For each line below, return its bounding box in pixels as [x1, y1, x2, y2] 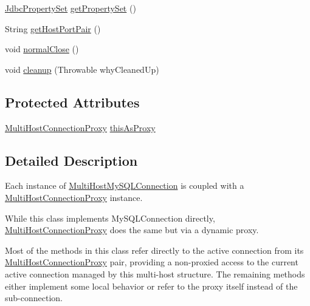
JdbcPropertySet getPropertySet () [5, 2, 136, 14]
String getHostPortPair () [5, 22, 101, 35]
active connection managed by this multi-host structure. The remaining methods [5, 267, 305, 280]
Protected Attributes [5, 92, 140, 111]
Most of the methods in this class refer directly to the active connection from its [5, 243, 304, 256]
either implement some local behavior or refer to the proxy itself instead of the [5, 279, 298, 292]
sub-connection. [5, 291, 63, 304]
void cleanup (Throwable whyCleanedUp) [5, 63, 159, 75]
